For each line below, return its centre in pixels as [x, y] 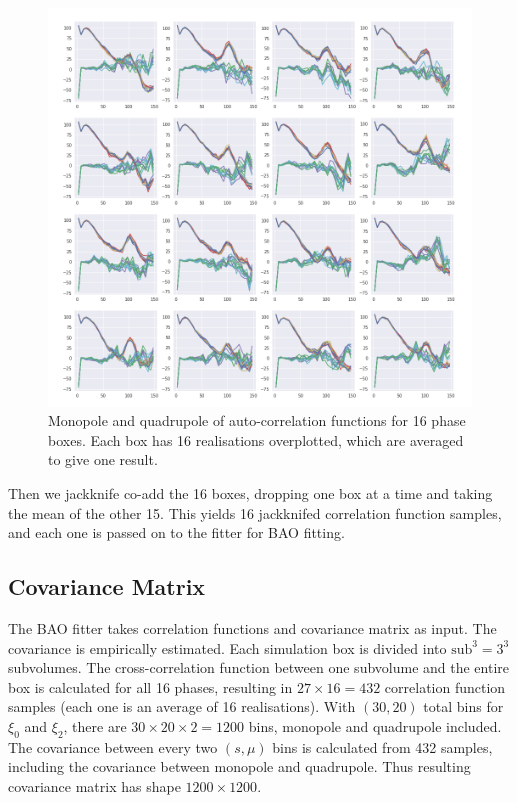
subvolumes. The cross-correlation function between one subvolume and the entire [259, 667]
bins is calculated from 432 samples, [382, 746]
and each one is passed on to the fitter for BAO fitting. [176, 532]
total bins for [463, 706]
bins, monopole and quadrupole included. [375, 725]
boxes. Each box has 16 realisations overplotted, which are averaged [256, 439]
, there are [95, 725]
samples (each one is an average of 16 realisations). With [182, 706]
